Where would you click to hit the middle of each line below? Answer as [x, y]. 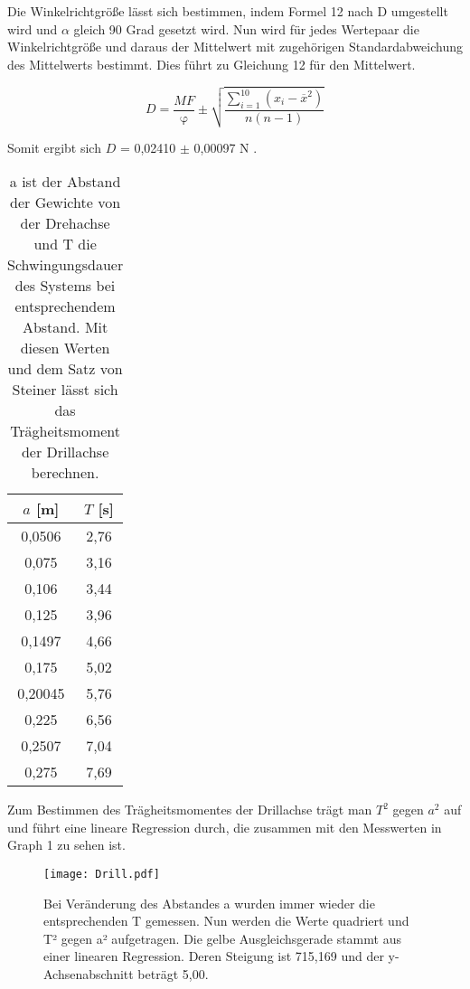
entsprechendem [65, 306]
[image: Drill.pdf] [102, 874]
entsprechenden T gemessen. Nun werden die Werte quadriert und [226, 921]
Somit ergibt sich [54, 147]
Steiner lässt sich [65, 390]
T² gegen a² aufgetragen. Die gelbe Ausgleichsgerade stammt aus [222, 938]
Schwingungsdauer [66, 265]
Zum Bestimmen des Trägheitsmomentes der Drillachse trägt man [190, 810]
